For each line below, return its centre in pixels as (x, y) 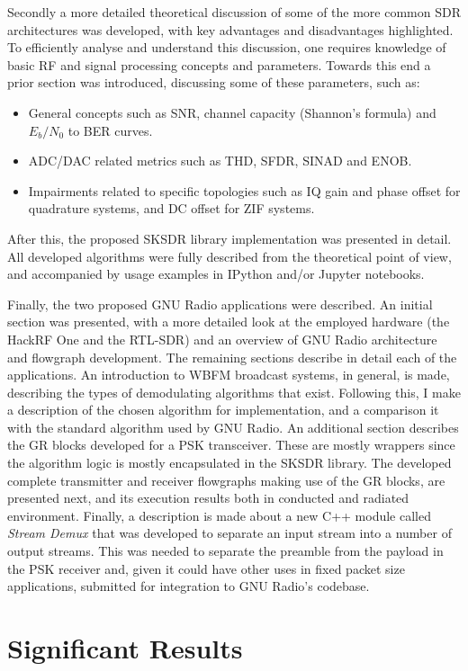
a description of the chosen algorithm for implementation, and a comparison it (223, 410)
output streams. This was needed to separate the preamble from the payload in (225, 551)
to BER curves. (110, 130)
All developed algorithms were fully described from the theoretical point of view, (229, 256)
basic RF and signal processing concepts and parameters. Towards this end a (219, 64)
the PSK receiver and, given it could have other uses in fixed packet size (206, 568)
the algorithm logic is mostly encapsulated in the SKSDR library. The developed (229, 463)
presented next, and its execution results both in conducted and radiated (208, 498)
